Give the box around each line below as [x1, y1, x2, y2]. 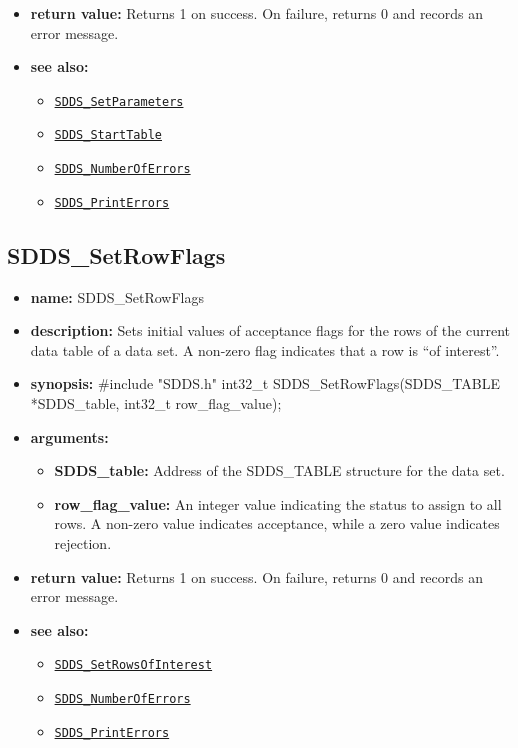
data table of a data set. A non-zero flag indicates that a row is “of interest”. [30, 339, 500, 360]
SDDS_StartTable [54, 128, 162, 143]
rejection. [54, 532, 112, 553]
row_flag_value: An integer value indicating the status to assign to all [54, 493, 502, 514]
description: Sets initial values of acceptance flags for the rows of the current [30, 320, 510, 341]
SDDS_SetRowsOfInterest [54, 658, 213, 673]
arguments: [30, 426, 109, 447]
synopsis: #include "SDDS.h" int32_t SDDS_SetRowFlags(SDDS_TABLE [30, 373, 500, 394]
